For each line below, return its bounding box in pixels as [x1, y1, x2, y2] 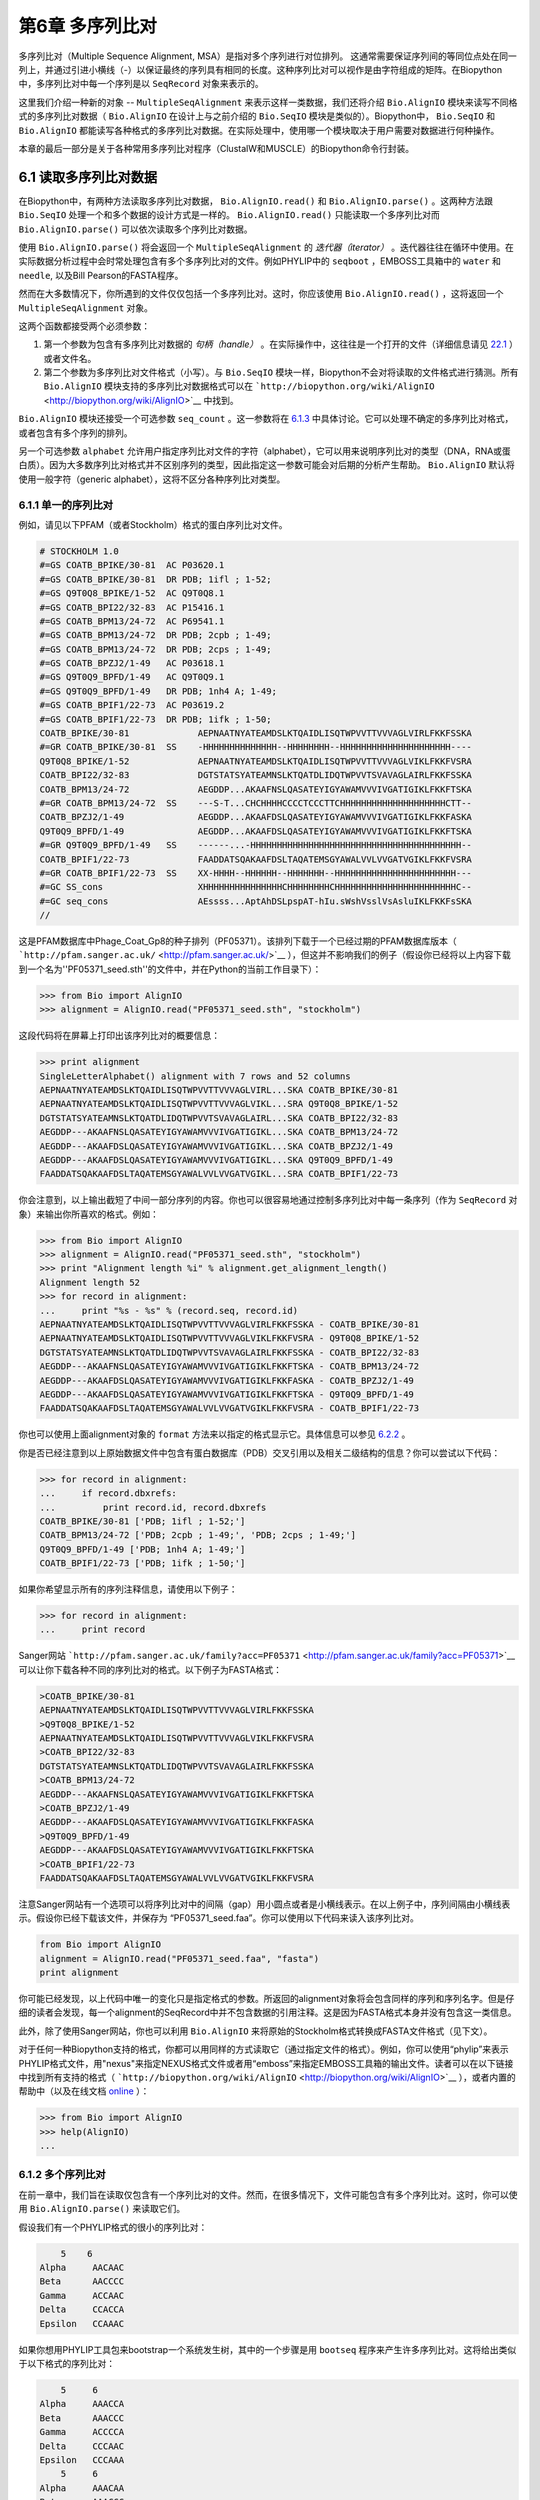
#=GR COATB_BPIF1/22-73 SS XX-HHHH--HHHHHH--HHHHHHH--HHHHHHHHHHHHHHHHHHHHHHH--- [39, 867, 472, 879]
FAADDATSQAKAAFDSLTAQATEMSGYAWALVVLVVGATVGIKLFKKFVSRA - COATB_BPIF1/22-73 [39, 1403, 420, 1414]
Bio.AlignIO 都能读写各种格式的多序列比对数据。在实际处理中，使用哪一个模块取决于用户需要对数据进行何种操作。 [18, 124, 500, 136]
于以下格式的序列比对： [18, 2357, 115, 2369]
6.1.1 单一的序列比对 [18, 498, 114, 512]
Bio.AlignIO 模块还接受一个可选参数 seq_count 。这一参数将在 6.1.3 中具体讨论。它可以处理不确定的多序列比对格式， [18, 413, 514, 425]
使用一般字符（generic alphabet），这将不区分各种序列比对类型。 [18, 473, 286, 485]
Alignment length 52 [39, 1276, 140, 1288]
